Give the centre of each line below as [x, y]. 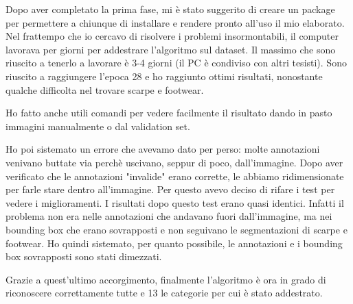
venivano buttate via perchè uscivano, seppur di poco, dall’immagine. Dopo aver [174, 162]
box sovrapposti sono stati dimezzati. [84, 256]
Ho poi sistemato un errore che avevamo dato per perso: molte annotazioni [163, 149]
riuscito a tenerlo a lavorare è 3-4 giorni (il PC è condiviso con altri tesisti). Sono [176, 63]
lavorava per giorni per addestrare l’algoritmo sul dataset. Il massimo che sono [171, 49]
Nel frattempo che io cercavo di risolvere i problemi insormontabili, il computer [172, 36]
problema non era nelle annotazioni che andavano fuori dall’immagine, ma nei [169, 216]
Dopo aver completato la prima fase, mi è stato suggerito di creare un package [170, 9]
